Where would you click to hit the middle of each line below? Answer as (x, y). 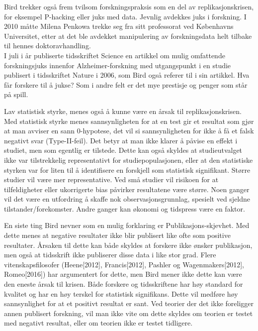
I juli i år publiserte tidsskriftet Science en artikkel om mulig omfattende (115, 55)
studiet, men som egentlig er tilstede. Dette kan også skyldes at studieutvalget (123, 150)
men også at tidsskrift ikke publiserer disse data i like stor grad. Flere (110, 255)
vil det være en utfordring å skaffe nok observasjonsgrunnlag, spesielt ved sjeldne (127, 199)
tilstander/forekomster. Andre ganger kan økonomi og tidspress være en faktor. (125, 208)
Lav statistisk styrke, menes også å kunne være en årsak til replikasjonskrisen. (123, 111)
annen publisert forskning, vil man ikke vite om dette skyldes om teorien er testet (129, 313)
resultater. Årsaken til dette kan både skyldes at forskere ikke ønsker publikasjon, (128, 245)
